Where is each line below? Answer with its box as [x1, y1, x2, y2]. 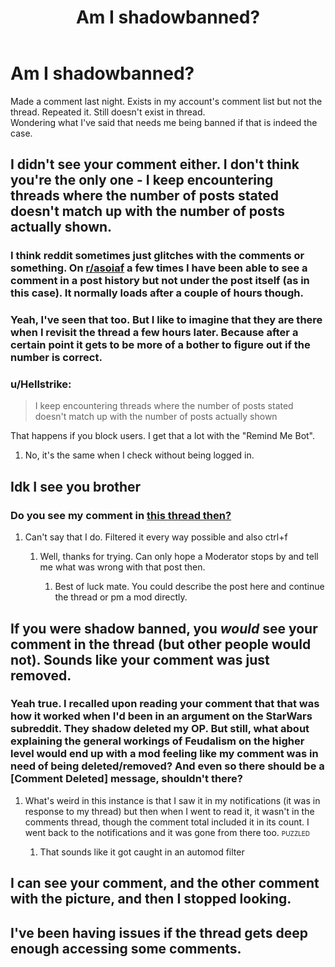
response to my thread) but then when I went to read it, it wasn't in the [24, 805, 315, 817]
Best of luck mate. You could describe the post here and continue [54, 581, 325, 593]
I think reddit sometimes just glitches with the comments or [10, 249, 305, 263]
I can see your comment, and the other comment [10, 875, 320, 892]
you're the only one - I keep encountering [10, 172, 274, 189]
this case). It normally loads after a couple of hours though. [10, 286, 305, 300]
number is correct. [10, 351, 103, 365]
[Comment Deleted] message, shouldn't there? [10, 772, 244, 786]
